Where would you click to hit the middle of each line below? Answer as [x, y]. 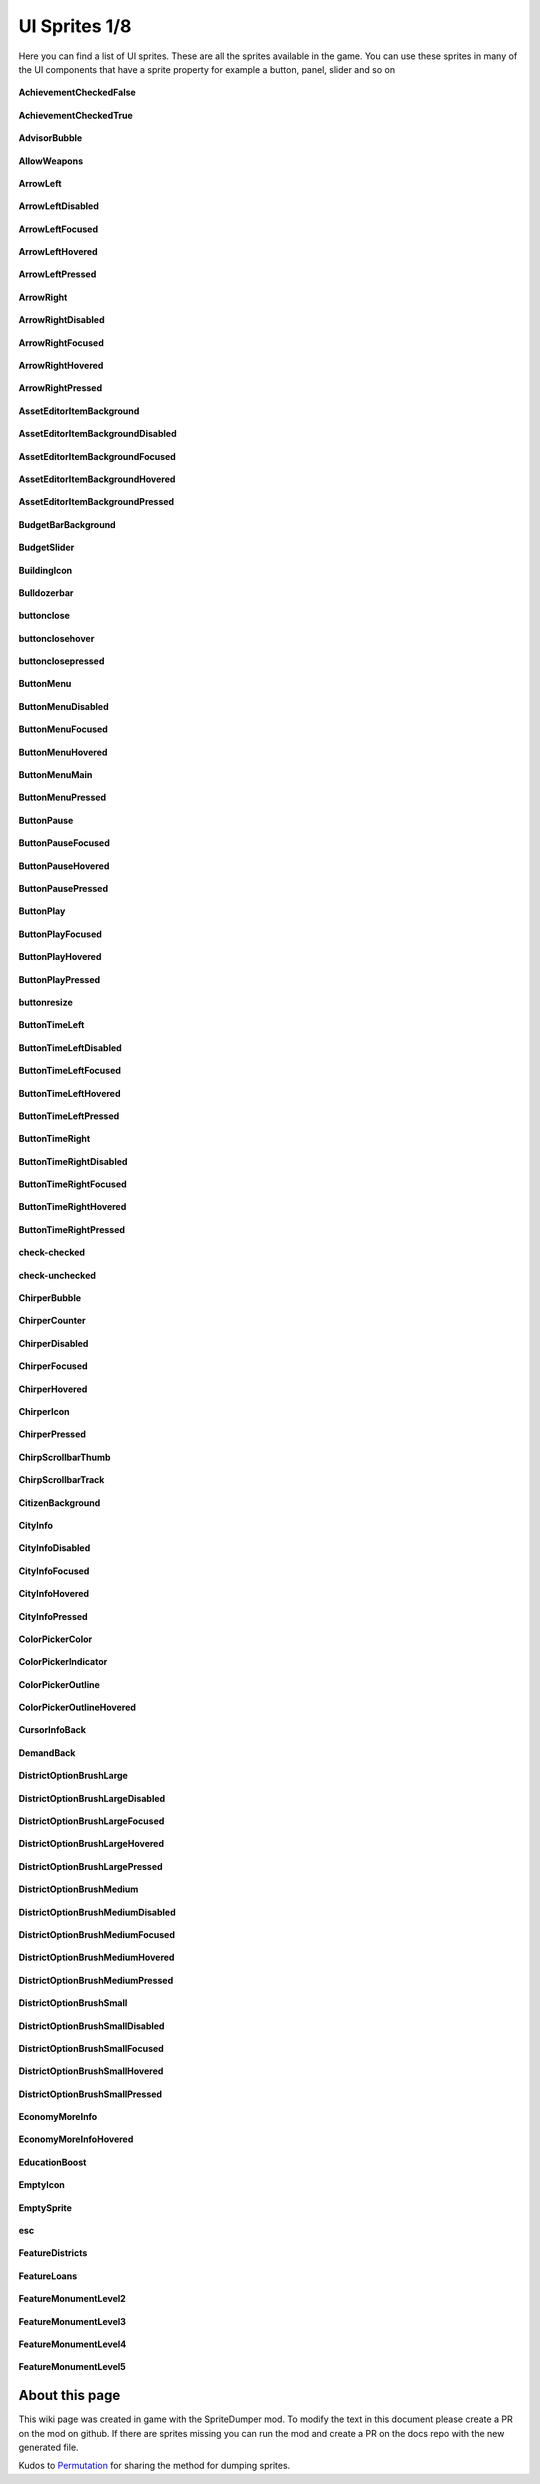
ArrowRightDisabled [61, 320]
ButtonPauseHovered [64, 866]
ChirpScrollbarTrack [61, 1480]
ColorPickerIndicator [63, 1662]
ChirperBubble [50, 1298]
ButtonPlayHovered [60, 957]
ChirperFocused [53, 1366]
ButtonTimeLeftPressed [69, 1116]
